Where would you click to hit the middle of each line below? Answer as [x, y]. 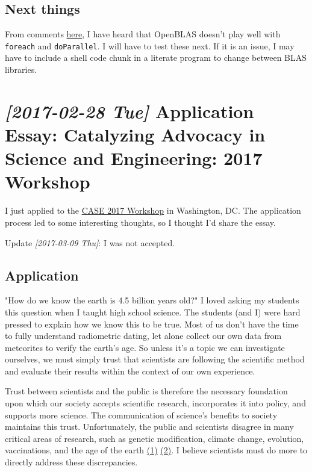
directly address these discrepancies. [71, 462]
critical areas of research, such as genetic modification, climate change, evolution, [154, 438]
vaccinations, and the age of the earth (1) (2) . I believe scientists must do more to [156, 450]
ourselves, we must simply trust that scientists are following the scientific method [155, 359]
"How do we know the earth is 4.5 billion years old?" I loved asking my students [152, 300]
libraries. [21, 70]
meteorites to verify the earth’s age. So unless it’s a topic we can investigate [145, 347]
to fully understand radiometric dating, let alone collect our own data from [143, 336]
